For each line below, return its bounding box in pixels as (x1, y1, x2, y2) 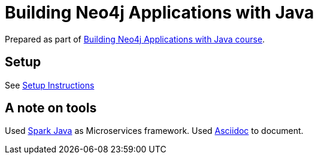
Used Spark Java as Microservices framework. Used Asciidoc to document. (5, 126, 304, 136)
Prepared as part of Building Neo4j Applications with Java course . (5, 33, 265, 44)
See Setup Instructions (5, 79, 95, 90)
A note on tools (5, 100, 97, 116)
